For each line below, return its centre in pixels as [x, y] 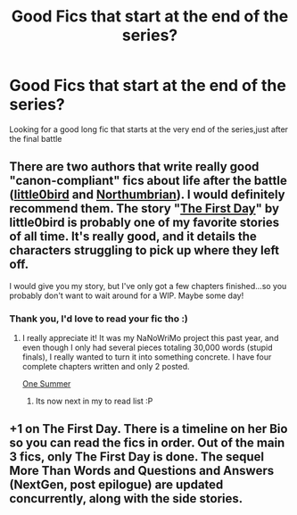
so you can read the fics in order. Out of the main [147, 443]
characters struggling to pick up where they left [144, 250]
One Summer [46, 384]
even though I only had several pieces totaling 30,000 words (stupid [147, 348]
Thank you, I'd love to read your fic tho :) [99, 319]
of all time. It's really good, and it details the [133, 237]
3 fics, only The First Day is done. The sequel [137, 457]
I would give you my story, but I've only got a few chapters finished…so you [148, 286]
